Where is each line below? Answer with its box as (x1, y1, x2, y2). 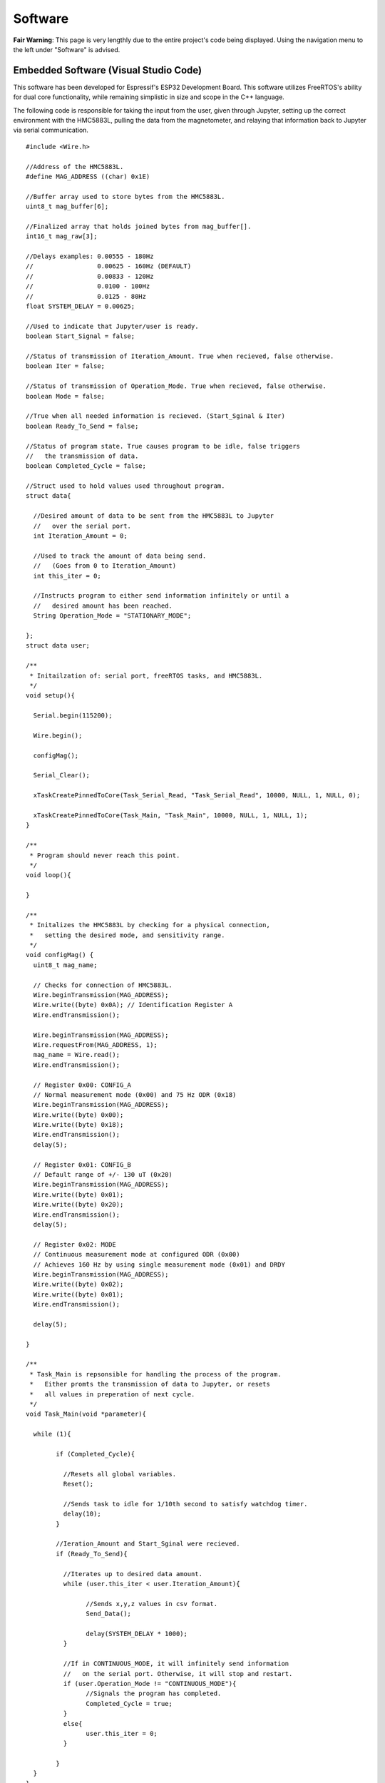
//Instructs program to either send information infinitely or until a (33, 592, 289, 600)
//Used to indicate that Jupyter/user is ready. (26, 322, 199, 330)
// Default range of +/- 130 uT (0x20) (33, 1170, 173, 1179)
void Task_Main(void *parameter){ (26, 1410, 146, 1419)
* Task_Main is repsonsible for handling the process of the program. (29, 1370, 282, 1378)
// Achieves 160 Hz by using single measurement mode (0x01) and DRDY (33, 1260, 285, 1269)
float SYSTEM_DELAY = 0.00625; (26, 302, 135, 310)
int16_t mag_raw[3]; (26, 233, 98, 240)
